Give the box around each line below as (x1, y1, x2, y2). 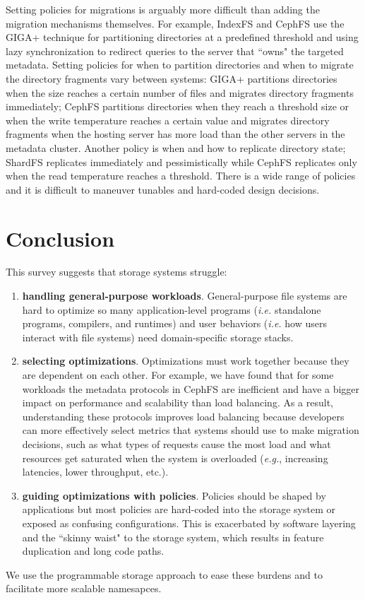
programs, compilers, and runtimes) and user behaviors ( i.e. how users (22, 316, 328, 331)
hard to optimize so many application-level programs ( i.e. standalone (22, 302, 321, 317)
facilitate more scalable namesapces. (6, 581, 162, 596)
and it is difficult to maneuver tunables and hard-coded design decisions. (6, 182, 320, 196)
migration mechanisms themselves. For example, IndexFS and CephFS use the (6, 16, 345, 30)
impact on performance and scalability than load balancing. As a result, (22, 395, 334, 410)
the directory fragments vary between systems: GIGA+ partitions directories (6, 71, 337, 86)
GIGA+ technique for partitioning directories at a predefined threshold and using (6, 30, 359, 45)
